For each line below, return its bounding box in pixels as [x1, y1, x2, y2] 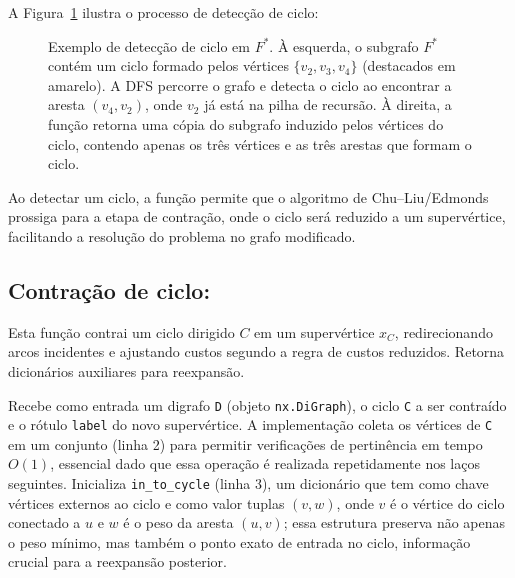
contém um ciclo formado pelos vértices [48, 55, 289, 76]
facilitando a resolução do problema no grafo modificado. [8, 225, 356, 246]
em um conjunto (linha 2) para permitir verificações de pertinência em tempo [8, 433, 483, 454]
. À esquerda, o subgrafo [269, 35, 419, 56]
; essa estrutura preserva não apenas [283, 512, 506, 533]
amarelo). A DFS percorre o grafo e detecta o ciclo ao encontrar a [48, 74, 452, 95]
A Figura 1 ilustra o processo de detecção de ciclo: [8, 2, 319, 22]
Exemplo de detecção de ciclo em [48, 35, 250, 56]
